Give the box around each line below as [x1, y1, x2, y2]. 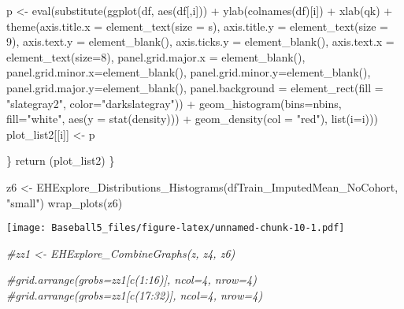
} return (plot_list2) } [6, 152, 115, 169]
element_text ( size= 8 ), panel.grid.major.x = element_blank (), [6, 48, 306, 65]
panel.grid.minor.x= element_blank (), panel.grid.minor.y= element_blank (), [6, 64, 371, 80]
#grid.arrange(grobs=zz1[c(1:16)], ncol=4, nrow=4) [6, 271, 257, 288]
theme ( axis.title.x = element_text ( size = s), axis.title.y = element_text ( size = [6, 17, 388, 34]
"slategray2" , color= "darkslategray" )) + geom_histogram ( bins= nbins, [6, 95, 342, 111]
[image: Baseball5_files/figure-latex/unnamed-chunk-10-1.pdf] [6, 222, 345, 234]
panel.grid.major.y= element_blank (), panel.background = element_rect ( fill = [6, 79, 384, 95]
